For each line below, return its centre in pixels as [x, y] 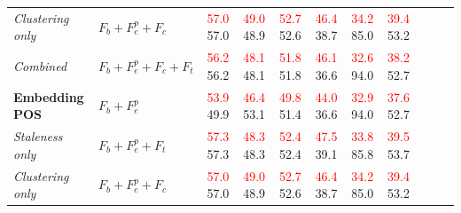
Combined [40, 65]
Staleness [38, 136]
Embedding [49, 96]
